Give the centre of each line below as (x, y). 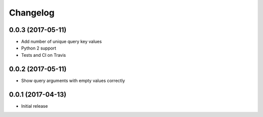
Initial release (35, 106)
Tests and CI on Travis (44, 55)
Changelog (32, 13)
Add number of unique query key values (62, 42)
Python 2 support (39, 48)
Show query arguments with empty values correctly (73, 81)
